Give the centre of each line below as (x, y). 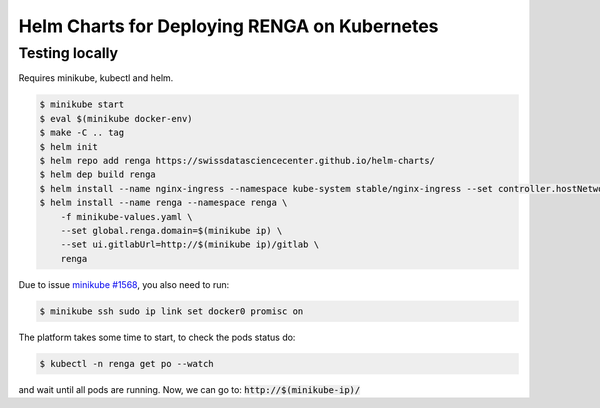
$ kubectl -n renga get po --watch (126, 363)
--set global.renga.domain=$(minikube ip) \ (171, 230)
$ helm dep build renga (98, 174)
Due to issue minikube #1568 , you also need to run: (124, 284)
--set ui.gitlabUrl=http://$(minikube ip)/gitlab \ (190, 244)
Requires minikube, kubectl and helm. (96, 78)
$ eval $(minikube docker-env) (116, 118)
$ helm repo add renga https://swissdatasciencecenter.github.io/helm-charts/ (237, 160)
